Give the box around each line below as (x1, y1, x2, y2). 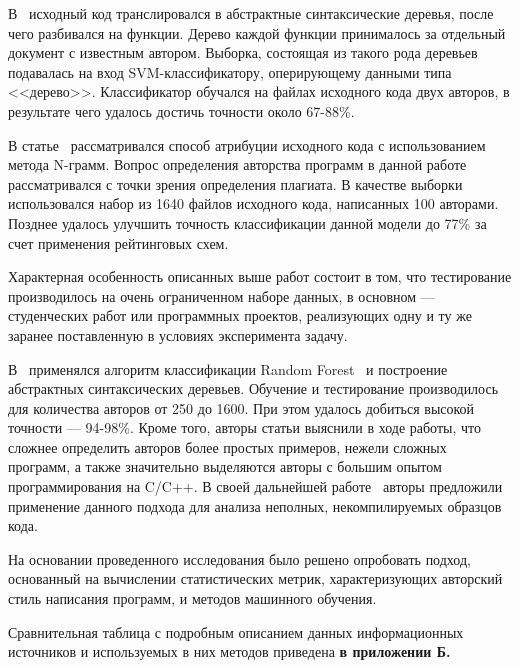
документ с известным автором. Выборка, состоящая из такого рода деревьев (8, 42, 478, 63)
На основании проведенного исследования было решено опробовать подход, (8, 548, 471, 569)
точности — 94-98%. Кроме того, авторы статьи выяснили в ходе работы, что (8, 417, 481, 438)
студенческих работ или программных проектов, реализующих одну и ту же (8, 305, 472, 326)
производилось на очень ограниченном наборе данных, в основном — (8, 285, 435, 306)
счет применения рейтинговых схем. (8, 232, 229, 253)
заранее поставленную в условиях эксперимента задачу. (8, 324, 348, 345)
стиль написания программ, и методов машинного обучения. (8, 588, 377, 609)
